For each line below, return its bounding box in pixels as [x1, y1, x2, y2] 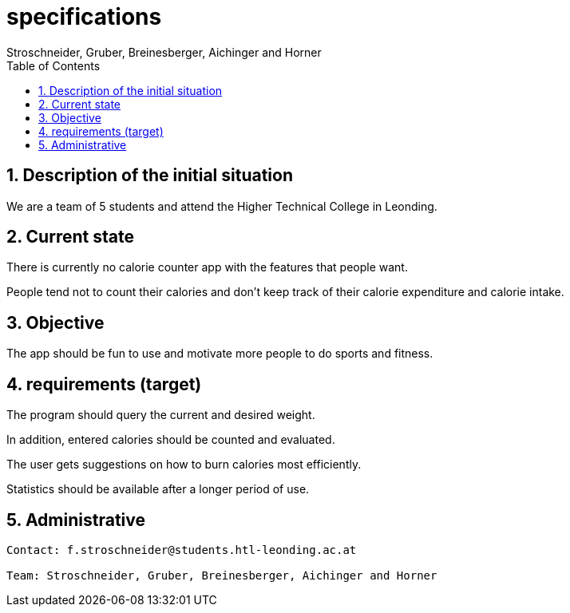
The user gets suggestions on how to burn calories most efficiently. [6, 457, 362, 472]
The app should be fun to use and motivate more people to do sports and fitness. [6, 346, 433, 361]
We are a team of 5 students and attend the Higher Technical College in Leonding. [6, 199, 437, 213]
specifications [6, 3, 162, 30]
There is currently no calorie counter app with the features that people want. [6, 260, 408, 275]
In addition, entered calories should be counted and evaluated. [6, 433, 335, 447]
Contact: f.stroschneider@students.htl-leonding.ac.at [6, 543, 357, 556]
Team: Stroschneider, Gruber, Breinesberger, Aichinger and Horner [6, 568, 437, 582]
